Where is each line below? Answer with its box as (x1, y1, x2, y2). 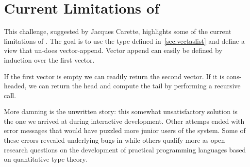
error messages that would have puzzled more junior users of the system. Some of (4, 125, 246, 135)
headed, (4, 81, 27, 91)
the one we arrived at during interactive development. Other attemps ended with (4, 116, 245, 126)
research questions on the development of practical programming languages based (4, 144, 246, 154)
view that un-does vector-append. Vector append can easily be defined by (4, 45, 222, 55)
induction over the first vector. (4, 54, 95, 65)
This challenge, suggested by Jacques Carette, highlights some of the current (4, 26, 232, 36)
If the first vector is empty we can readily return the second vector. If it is (4, 71, 224, 81)
